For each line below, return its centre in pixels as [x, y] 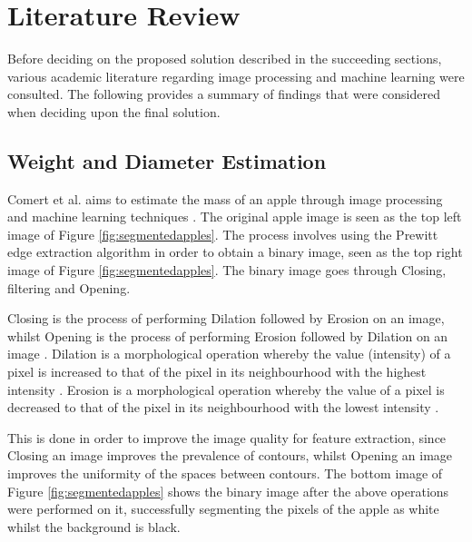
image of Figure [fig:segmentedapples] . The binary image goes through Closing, [227, 270]
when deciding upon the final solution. [114, 111]
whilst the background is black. [94, 526]
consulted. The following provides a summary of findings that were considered [224, 94]
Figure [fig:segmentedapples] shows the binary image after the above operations [228, 491]
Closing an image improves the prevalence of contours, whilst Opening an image [230, 455]
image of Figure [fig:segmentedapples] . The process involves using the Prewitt [223, 234]
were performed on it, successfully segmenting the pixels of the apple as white [223, 509]
